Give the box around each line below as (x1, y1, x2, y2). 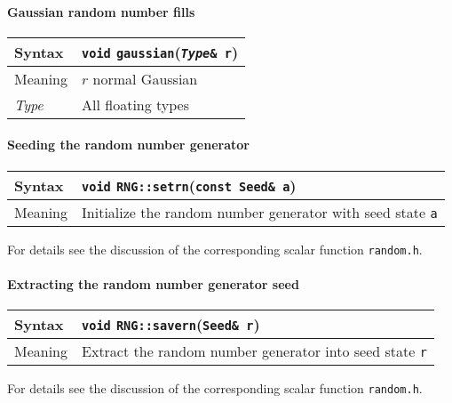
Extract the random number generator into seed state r (82, 341, 427, 362)
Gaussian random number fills (7, 2, 195, 20)
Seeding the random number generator (7, 135, 250, 154)
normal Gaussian (92, 68, 198, 89)
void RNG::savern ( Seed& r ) (82, 314, 260, 335)
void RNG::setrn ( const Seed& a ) (82, 174, 297, 196)
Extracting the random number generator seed (7, 274, 299, 293)
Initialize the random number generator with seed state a (82, 201, 438, 222)
